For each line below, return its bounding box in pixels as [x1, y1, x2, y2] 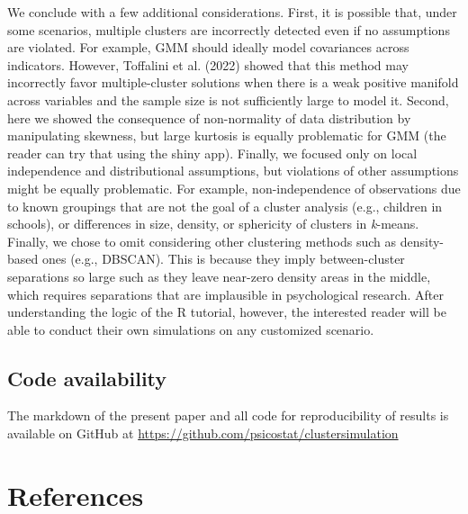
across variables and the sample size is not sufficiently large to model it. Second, [7, 90, 449, 109]
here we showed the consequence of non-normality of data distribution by [7, 108, 411, 127]
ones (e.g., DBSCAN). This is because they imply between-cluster [41, 249, 405, 268]
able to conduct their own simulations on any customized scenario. [7, 320, 374, 338]
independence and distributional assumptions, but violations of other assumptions [7, 161, 459, 180]
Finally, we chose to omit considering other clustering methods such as [7, 231, 397, 250]
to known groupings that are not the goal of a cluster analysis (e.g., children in [7, 196, 443, 215]
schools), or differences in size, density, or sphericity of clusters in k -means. [7, 214, 419, 233]
